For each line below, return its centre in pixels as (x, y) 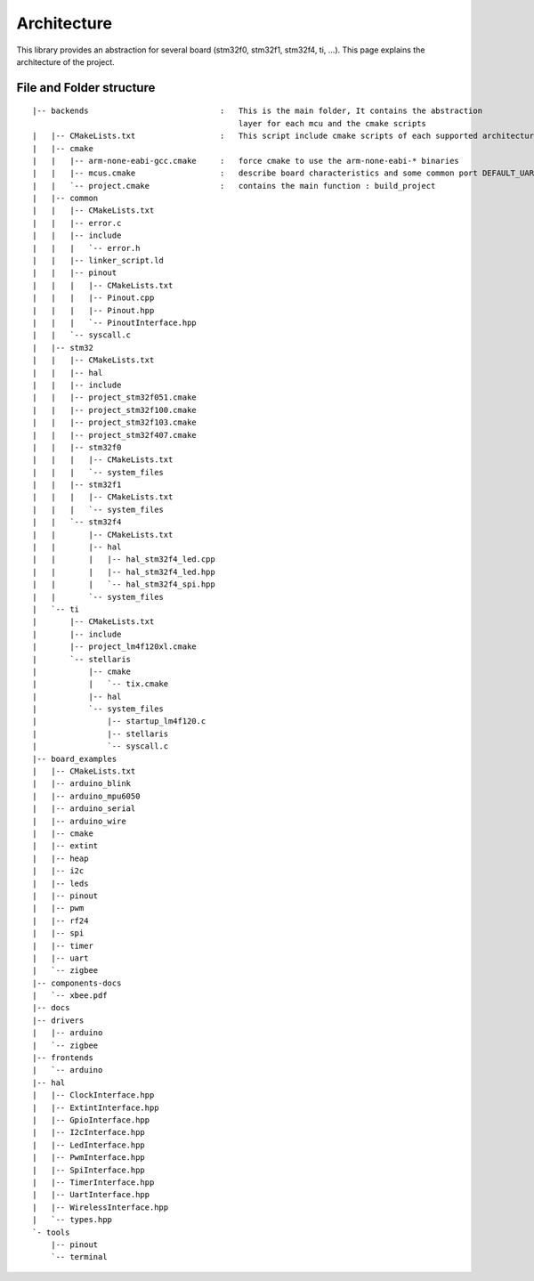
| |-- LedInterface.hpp (89, 1145)
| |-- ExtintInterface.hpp (96, 1107)
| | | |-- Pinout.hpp (93, 310)
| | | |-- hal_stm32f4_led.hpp (124, 572)
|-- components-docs (77, 983)
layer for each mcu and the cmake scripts (332, 123)
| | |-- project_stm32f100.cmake (115, 410)
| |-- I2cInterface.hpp (89, 1132)
